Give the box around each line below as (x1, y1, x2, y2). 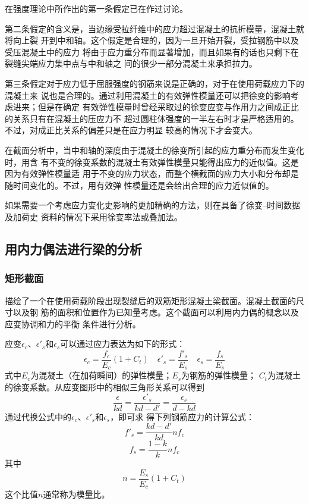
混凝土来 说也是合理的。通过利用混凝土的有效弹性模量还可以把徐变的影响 (5, 89, 291, 101)
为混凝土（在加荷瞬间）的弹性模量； (30, 369, 172, 381)
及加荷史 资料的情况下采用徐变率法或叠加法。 (5, 210, 182, 223)
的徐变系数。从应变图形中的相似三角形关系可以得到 (5, 380, 204, 393)
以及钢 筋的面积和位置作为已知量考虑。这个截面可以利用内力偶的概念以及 (12, 306, 299, 318)
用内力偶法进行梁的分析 (5, 239, 142, 258)
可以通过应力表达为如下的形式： (60, 337, 185, 350)
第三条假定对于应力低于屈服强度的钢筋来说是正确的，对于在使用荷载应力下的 (5, 77, 304, 89)
